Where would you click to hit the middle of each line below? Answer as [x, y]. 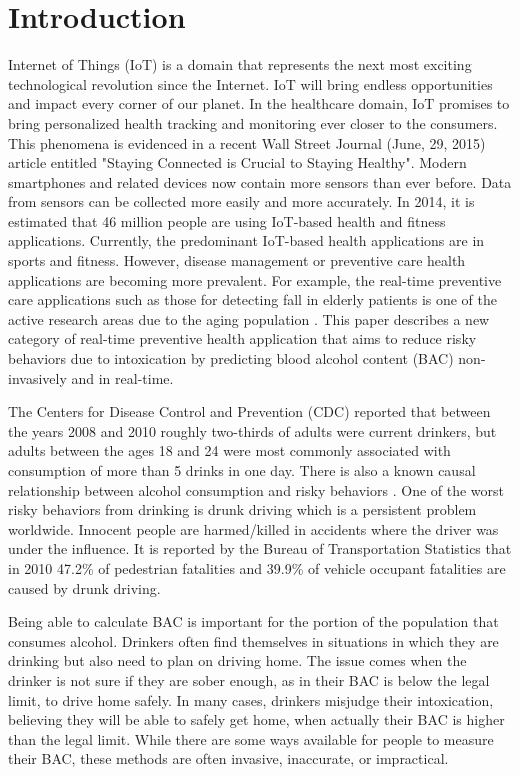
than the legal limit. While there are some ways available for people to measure [251, 738]
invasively [37, 377]
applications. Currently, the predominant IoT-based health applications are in [246, 240]
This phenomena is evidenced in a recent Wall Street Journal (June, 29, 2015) [247, 142]
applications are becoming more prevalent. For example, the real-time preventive [255, 279]
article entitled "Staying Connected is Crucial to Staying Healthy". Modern [237, 162]
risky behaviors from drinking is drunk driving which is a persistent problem [242, 509]
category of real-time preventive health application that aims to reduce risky [242, 338]
